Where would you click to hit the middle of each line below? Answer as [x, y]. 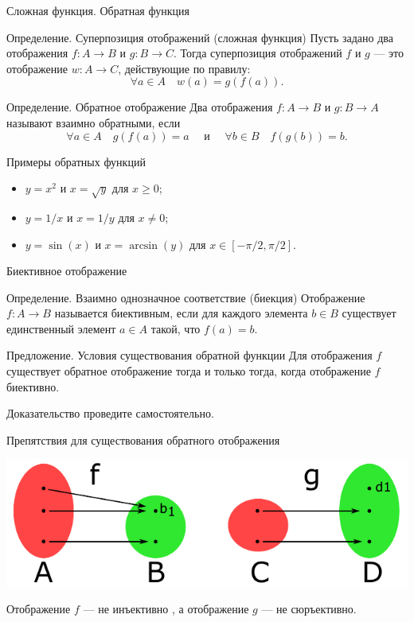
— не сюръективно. [309, 609]
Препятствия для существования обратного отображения [143, 439]
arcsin [144, 245]
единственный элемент [61, 328]
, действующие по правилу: [184, 68]
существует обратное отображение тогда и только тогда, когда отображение [189, 371]
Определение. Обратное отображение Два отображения [140, 107]
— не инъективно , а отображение [166, 609]
